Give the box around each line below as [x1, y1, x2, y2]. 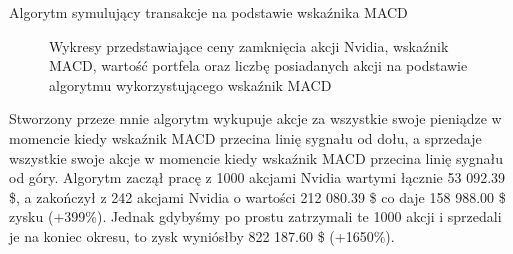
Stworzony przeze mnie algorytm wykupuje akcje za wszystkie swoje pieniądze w [9, 108, 502, 129]
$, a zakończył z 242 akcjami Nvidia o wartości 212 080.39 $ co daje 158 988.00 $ [9, 186, 506, 207]
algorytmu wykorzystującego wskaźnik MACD [49, 74, 332, 95]
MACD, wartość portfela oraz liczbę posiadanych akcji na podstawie [49, 55, 468, 76]
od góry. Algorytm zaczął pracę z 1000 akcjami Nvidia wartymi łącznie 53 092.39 [9, 167, 506, 188]
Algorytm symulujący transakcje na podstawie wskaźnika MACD [9, 2, 408, 22]
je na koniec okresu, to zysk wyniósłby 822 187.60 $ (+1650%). [9, 225, 395, 246]
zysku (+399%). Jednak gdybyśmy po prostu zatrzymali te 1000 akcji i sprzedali [9, 206, 502, 227]
